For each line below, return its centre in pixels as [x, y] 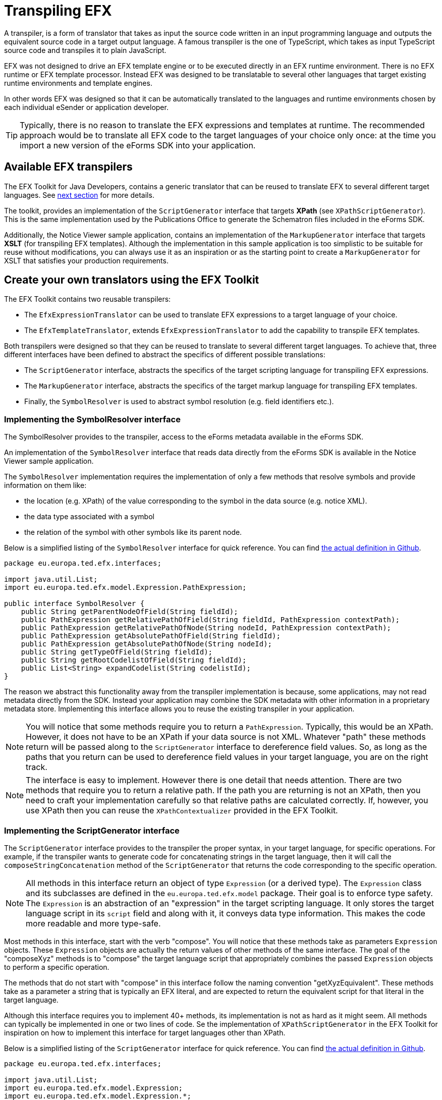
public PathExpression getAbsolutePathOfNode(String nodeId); [147, 644]
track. [37, 767]
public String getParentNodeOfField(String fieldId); [129, 612]
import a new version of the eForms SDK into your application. [138, 145]
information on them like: [45, 485]
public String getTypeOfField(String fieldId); [117, 652]
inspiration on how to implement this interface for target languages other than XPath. [145, 1032]
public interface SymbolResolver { [74, 604]
